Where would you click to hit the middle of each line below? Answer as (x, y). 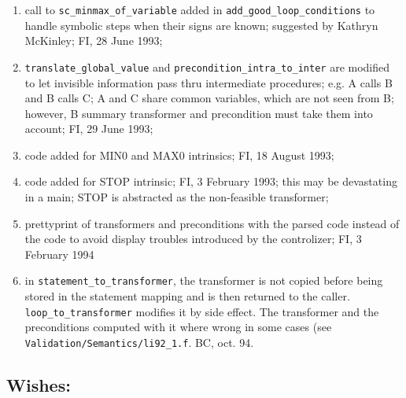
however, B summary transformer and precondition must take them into (199, 113)
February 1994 (59, 254)
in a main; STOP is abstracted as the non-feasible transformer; (177, 197)
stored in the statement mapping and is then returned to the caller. (187, 296)
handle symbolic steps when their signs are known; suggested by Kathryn (201, 25)
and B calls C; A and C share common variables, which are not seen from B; (209, 98)
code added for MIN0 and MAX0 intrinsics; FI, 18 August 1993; (179, 155)
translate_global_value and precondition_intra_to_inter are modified (207, 66)
